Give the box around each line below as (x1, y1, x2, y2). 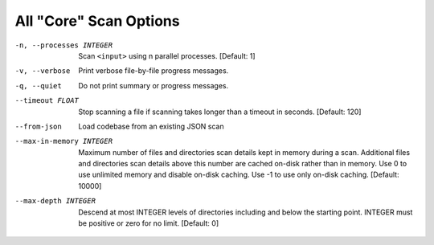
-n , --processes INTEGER (14, 40, 113, 50)
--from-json (14, 121, 62, 131)
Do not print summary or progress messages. (78, 80, 229, 90)
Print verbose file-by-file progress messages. (78, 66, 229, 76)
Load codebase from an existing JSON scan (78, 121, 224, 131)
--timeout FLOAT (14, 96, 80, 105)
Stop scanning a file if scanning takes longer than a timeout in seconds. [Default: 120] (78, 107, 362, 116)
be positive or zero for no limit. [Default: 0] (78, 218, 219, 228)
